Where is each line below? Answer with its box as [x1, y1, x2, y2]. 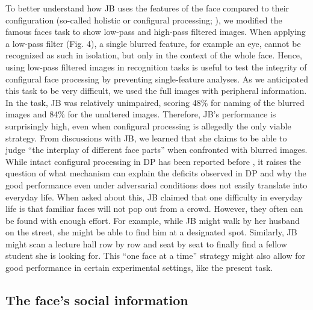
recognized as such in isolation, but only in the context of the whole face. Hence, [5, 49, 302, 61]
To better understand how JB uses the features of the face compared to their [5, 2, 290, 14]
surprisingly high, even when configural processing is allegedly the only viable [5, 119, 291, 132]
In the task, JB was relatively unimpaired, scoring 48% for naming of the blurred [5, 96, 305, 108]
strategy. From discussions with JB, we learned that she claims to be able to [5, 131, 287, 144]
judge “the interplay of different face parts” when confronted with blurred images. [5, 143, 308, 156]
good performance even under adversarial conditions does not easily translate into [5, 178, 308, 191]
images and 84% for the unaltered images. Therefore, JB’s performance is [5, 108, 276, 120]
